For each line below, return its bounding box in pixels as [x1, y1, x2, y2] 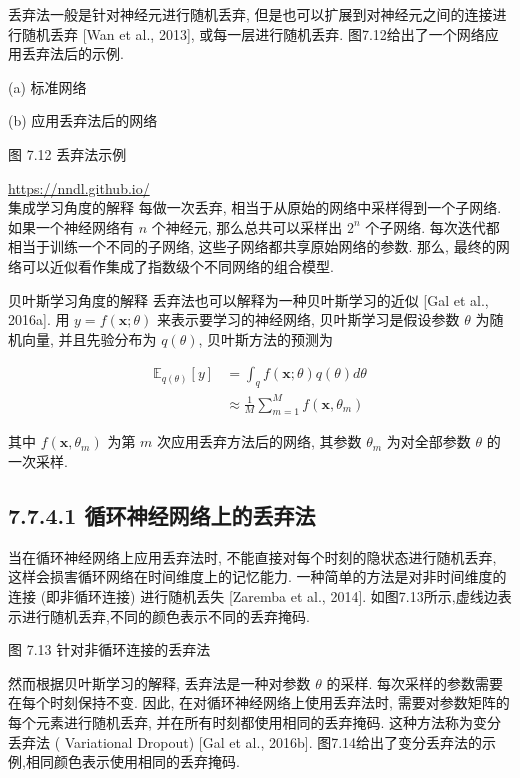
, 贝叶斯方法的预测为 [198, 328, 334, 349]
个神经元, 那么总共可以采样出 [151, 216, 343, 237]
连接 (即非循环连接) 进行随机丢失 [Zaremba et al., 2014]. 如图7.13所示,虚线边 [8, 586, 498, 607]
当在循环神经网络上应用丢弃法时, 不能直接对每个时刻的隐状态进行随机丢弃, [8, 546, 497, 567]
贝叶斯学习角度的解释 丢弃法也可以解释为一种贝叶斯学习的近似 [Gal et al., [8, 289, 489, 310]
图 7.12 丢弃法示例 [8, 143, 127, 164]
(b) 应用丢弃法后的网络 [8, 110, 158, 131]
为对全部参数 [386, 431, 471, 452]
